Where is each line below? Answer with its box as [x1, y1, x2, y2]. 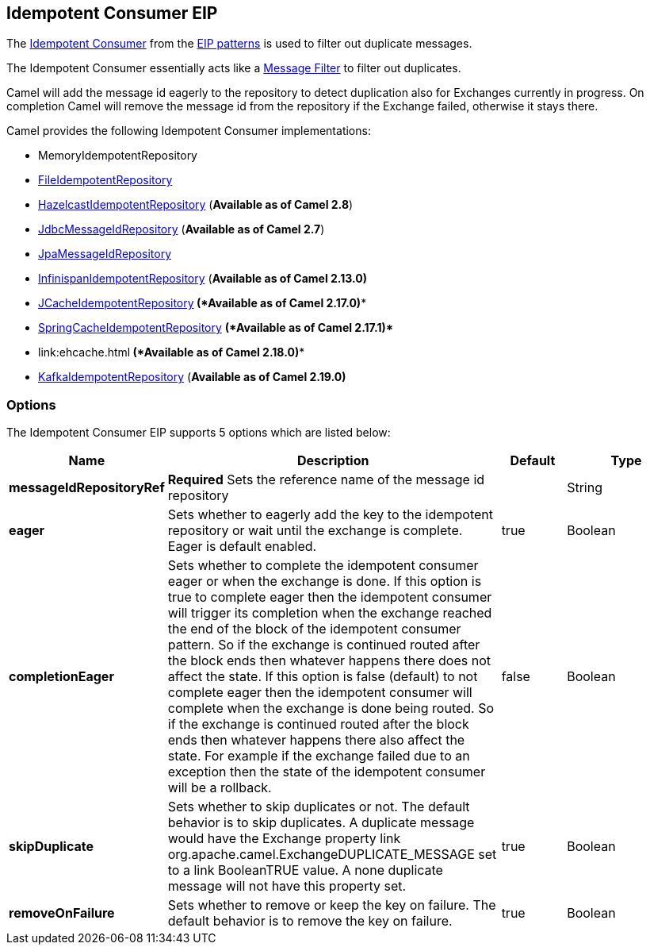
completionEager [9, 668, 114, 685]
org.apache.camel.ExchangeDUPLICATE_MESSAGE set [167, 846, 497, 863]
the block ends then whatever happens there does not [167, 653, 491, 669]
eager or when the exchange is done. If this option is [167, 573, 482, 590]
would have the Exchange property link [167, 830, 401, 847]
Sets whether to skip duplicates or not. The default [167, 799, 470, 815]
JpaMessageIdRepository [38, 247, 171, 261]
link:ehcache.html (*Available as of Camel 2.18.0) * [38, 345, 305, 360]
